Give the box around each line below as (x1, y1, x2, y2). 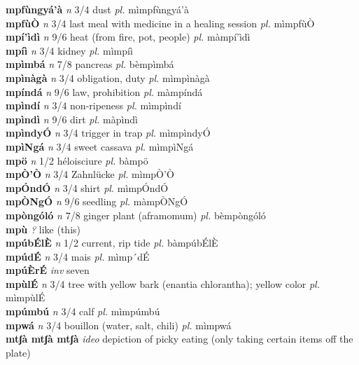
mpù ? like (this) (6, 221, 80, 236)
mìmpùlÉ (6, 290, 45, 305)
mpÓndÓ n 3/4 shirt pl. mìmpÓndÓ (6, 180, 169, 195)
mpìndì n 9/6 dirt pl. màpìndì (6, 111, 138, 126)
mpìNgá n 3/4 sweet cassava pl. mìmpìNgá (6, 139, 194, 153)
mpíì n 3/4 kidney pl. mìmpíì (6, 43, 133, 57)
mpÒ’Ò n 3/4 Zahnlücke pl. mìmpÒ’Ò (6, 167, 174, 181)
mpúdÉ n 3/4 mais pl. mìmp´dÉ (6, 249, 150, 263)
